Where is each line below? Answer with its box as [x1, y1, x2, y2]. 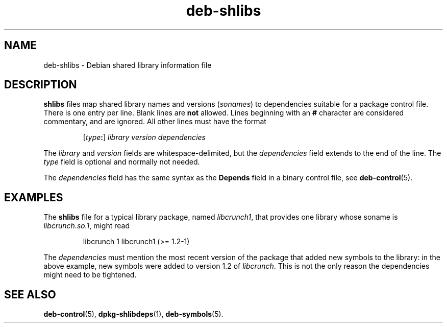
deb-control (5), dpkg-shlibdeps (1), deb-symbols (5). [43, 310, 224, 319]
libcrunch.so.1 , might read [43, 221, 130, 230]
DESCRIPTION [4, 78, 77, 91]
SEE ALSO [4, 288, 56, 301]
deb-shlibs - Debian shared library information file [43, 60, 212, 69]
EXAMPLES [4, 191, 63, 204]
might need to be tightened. [43, 270, 137, 279]
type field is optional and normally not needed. [43, 157, 200, 167]
